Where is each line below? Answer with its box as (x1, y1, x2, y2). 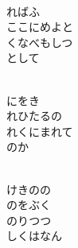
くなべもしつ (6, 33, 73, 50)
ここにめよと (6, 18, 73, 35)
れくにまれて (6, 122, 73, 139)
